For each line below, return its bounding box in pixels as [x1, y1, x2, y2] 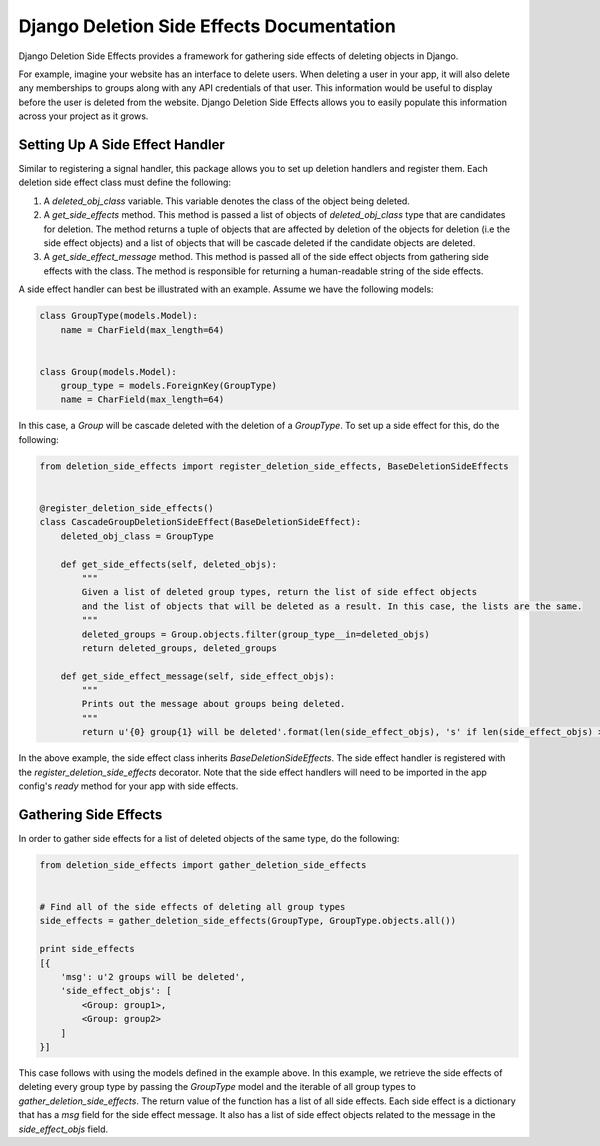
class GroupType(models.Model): [39, 310, 199, 322]
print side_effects [39, 943, 135, 955]
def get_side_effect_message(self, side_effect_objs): [60, 670, 335, 682]
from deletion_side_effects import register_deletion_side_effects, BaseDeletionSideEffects [39, 460, 509, 472]
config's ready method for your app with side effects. [18, 780, 239, 792]
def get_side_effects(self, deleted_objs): [60, 558, 277, 570]
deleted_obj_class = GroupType [60, 530, 214, 542]
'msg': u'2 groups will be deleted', [60, 971, 246, 983]
